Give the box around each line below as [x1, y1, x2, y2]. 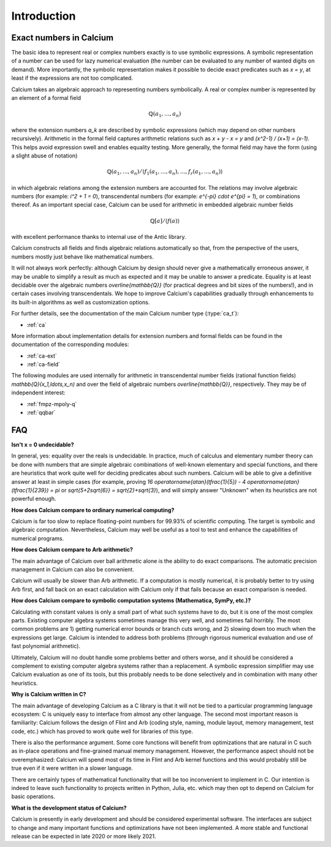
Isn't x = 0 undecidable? [11, 441, 74, 448]
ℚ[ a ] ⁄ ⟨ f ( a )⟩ [150, 217, 180, 224]
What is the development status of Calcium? [11, 804, 127, 811]
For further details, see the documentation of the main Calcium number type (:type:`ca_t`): [11, 310, 239, 317]
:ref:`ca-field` [26, 361, 61, 368]
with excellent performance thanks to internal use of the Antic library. [11, 233, 186, 241]
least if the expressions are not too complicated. [11, 74, 133, 82]
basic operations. [11, 793, 55, 800]
